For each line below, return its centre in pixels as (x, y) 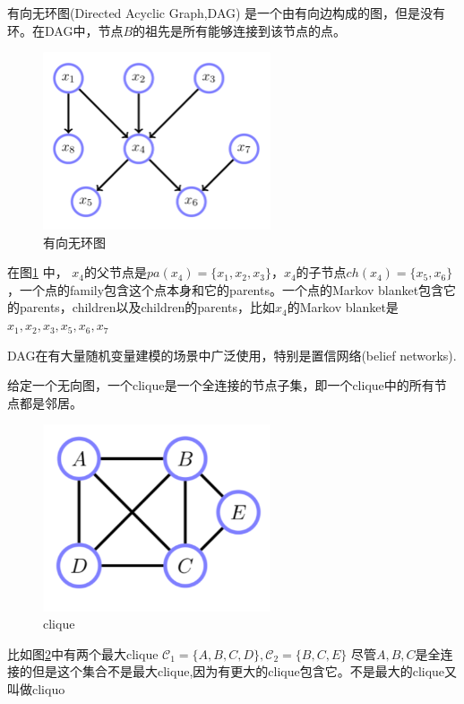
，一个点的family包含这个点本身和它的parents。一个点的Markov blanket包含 (226, 289)
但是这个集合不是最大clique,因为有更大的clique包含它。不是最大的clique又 (245, 671)
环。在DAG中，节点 (65, 30)
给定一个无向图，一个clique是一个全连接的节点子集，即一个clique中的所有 (221, 385)
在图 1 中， (38, 272)
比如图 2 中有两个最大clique (83, 653)
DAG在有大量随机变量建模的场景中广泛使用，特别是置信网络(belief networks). (232, 355)
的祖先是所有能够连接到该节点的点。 (240, 30)
